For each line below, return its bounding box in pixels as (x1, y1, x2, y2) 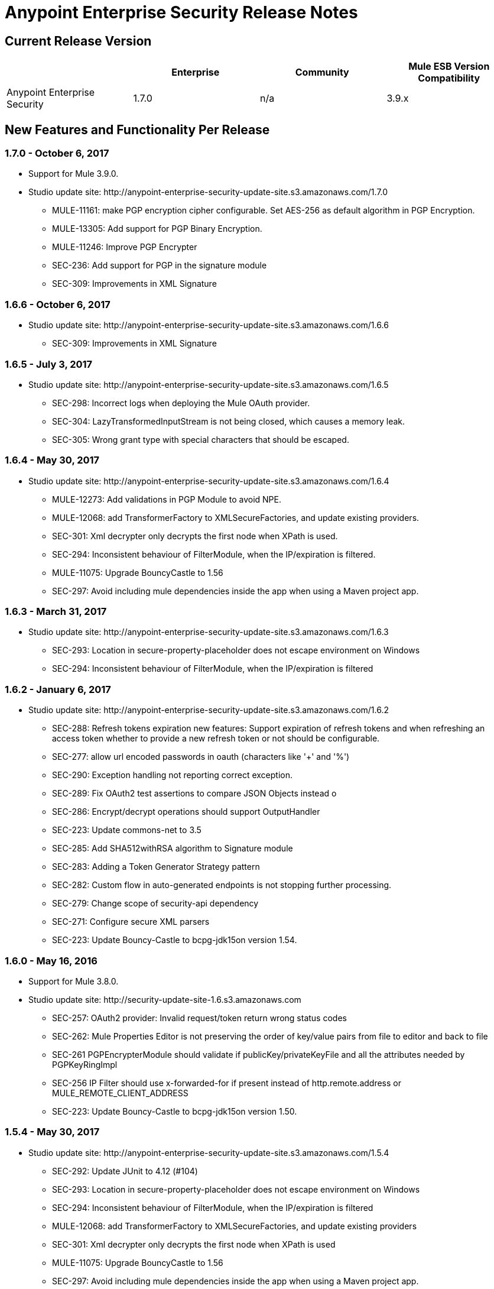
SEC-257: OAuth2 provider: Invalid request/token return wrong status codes (52, 1012, 347, 1023)
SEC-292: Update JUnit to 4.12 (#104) (52, 1165, 198, 1176)
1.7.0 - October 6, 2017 (5, 147, 109, 160)
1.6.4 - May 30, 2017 (5, 454, 100, 467)
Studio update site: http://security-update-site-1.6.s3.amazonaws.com (28, 994, 301, 1005)
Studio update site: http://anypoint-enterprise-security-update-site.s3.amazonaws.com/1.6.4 (28, 475, 389, 486)
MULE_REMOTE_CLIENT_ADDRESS (52, 1087, 188, 1098)
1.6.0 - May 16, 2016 (5, 954, 97, 967)
